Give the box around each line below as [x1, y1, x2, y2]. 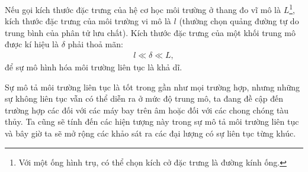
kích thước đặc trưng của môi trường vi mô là [5, 15, 171, 27]
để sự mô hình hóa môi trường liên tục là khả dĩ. [5, 61, 182, 73]
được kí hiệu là [5, 38, 59, 50]
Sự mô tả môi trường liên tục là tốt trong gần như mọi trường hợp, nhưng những [5, 80, 300, 93]
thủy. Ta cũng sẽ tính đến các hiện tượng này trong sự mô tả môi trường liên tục [5, 115, 299, 128]
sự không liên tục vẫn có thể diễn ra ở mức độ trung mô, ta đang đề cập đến [5, 92, 283, 105]
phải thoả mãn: [68, 38, 123, 50]
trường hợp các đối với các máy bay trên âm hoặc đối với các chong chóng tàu [5, 103, 289, 116]
